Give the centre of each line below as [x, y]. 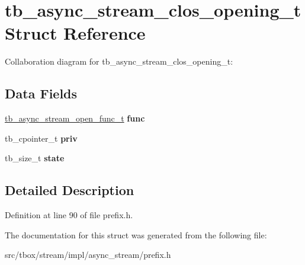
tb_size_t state [35, 158]
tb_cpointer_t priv [41, 138]
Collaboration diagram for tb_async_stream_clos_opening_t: [119, 61]
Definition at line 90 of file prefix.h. [69, 215]
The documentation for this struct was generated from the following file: [136, 234]
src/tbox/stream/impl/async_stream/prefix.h [88, 255]
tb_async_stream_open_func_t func [75, 118]
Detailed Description [70, 190]
